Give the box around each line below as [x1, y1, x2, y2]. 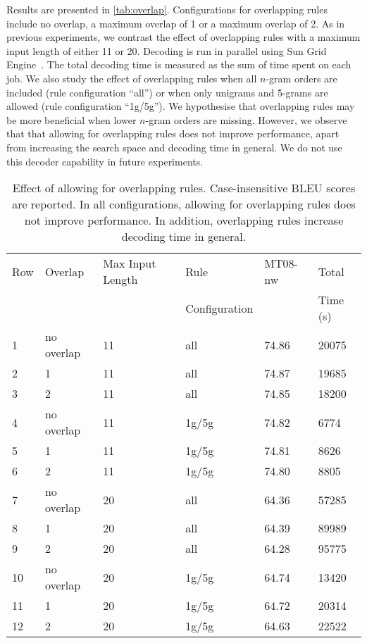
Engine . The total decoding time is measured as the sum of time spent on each [6, 57, 352, 72]
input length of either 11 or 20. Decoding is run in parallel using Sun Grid [6, 43, 327, 58]
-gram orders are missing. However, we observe [145, 112, 347, 127]
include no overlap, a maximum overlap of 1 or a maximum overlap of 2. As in [6, 15, 345, 30]
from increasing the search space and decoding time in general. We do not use [6, 139, 342, 154]
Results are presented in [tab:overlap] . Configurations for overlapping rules [6, 2, 328, 16]
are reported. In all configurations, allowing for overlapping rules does [12, 196, 356, 213]
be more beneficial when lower [6, 112, 137, 127]
